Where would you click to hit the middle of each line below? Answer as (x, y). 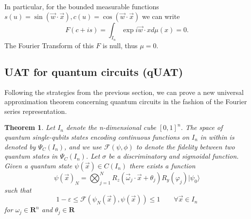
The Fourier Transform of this (49, 45)
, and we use (83, 146)
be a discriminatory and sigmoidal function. (174, 156)
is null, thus (120, 45)
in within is (217, 137)
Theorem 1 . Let (30, 127)
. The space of (202, 127)
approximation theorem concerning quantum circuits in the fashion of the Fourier (126, 101)
